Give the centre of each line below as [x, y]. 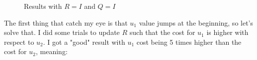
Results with [43, 6]
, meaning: [51, 51]
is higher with [227, 32]
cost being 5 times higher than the [189, 42]
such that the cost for [162, 32]
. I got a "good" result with [84, 42]
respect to [19, 42]
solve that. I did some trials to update [62, 32]
